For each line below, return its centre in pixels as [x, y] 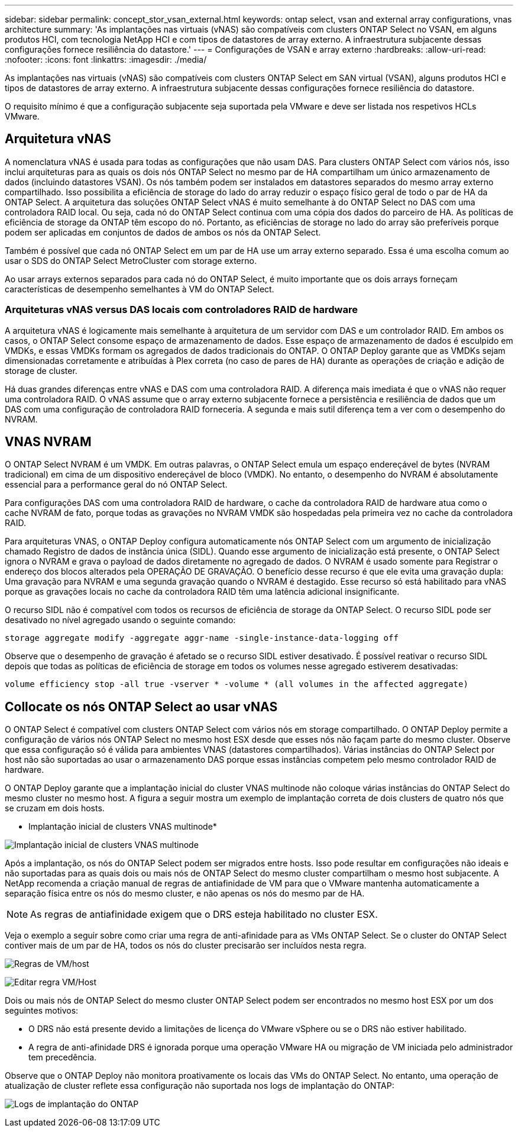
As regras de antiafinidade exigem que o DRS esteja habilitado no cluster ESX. [204, 915]
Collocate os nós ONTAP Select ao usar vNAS [141, 707]
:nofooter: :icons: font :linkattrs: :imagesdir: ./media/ [106, 59]
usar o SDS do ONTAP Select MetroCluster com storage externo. [131, 260]
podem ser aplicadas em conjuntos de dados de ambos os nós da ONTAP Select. [163, 232]
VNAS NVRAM [48, 442]
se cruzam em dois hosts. [55, 808]
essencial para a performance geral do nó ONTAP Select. [116, 485]
